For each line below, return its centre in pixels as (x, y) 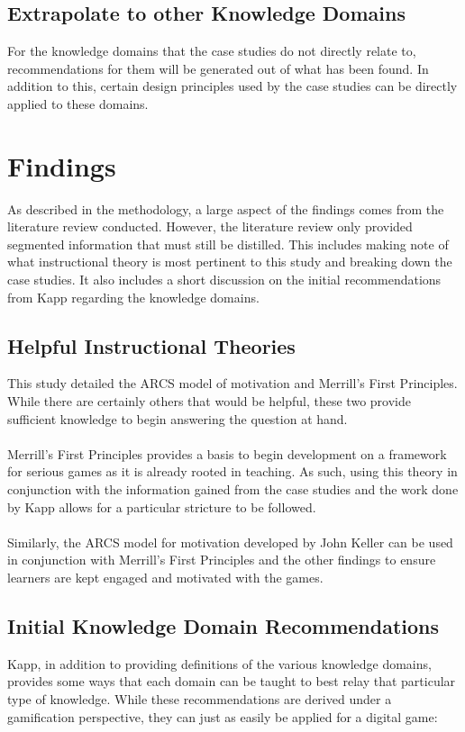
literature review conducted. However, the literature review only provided (210, 226)
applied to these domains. (78, 103)
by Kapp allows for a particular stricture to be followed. (162, 506)
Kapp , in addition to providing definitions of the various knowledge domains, (219, 663)
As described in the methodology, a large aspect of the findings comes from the (226, 208)
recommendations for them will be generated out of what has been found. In (218, 68)
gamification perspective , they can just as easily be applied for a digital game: (223, 716)
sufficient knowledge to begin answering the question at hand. (178, 418)
